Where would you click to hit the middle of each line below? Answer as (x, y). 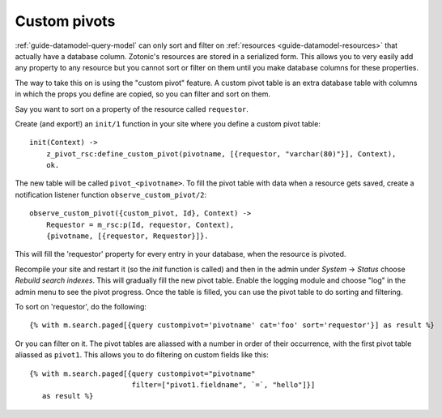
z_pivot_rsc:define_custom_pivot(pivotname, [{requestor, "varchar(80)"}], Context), (221, 154)
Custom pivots (65, 21)
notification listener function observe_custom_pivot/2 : (110, 194)
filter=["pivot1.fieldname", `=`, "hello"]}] (223, 384)
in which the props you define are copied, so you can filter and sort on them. (143, 94)
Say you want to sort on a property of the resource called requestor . (132, 109)
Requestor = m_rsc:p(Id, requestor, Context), (140, 224)
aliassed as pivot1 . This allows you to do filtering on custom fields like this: (142, 355)
